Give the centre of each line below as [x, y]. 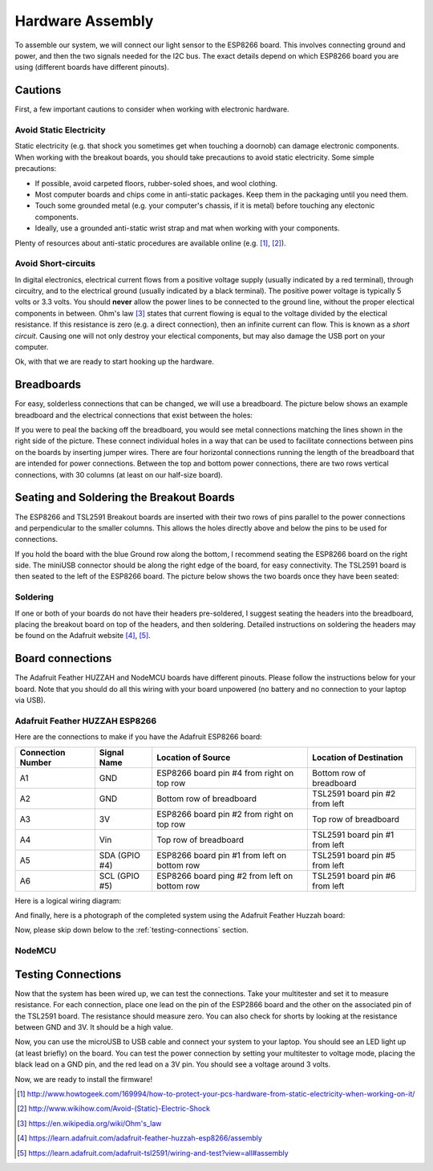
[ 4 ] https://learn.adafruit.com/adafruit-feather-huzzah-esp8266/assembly [140, 1138]
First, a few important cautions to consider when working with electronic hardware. [152, 109]
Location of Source [194, 757]
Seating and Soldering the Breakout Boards [125, 498]
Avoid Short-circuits [55, 263]
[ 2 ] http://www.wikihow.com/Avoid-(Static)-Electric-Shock [114, 1108]
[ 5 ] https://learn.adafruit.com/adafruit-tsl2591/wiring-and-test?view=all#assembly [153, 1153]
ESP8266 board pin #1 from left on [222, 855]
